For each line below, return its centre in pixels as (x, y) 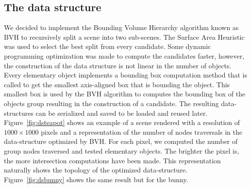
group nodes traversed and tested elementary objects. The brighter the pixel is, (122, 150)
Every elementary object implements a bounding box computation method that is (125, 75)
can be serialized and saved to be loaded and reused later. (122, 113)
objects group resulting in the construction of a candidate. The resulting (111, 103)
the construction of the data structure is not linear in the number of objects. (118, 65)
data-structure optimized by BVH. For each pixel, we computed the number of (121, 141)
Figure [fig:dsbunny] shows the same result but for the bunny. (96, 179)
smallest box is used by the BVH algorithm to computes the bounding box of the (125, 94)
